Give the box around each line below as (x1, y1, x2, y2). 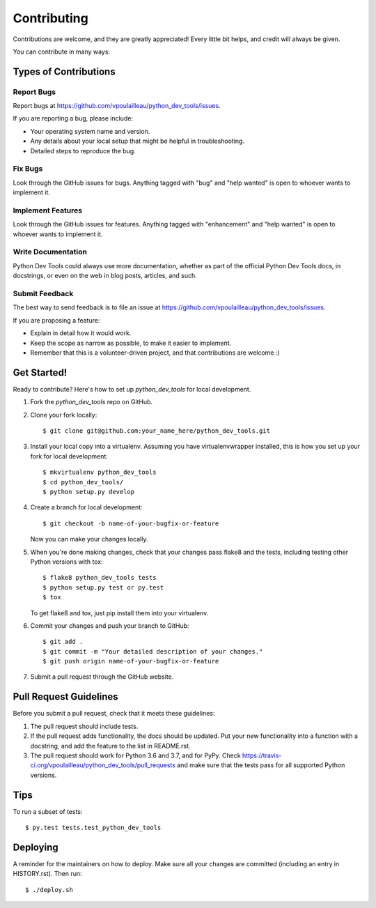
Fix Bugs (13, 164, 43, 174)
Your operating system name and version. (30, 127, 150, 135)
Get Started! (13, 367, 68, 378)
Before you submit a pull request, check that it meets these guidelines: (13, 709, 215, 718)
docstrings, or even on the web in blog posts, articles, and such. (13, 272, 198, 280)
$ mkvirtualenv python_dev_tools (42, 468, 157, 477)
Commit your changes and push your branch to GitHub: (30, 621, 189, 630)
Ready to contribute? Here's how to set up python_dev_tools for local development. (13, 385, 251, 393)
